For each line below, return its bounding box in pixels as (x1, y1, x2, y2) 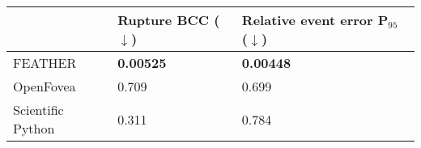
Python (13, 119, 55, 137)
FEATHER (13, 53, 77, 72)
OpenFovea (13, 77, 76, 95)
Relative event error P (241, 11, 389, 29)
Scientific (13, 100, 64, 119)
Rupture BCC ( (117, 11, 220, 29)
